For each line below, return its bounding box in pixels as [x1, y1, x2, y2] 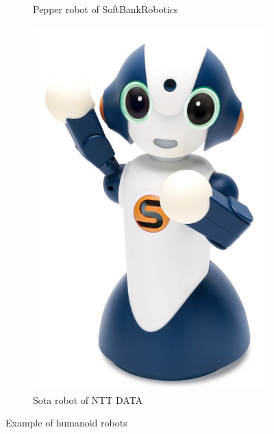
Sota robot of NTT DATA [33, 392, 143, 407]
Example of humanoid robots [5, 416, 127, 430]
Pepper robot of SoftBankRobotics [33, 2, 178, 16]
